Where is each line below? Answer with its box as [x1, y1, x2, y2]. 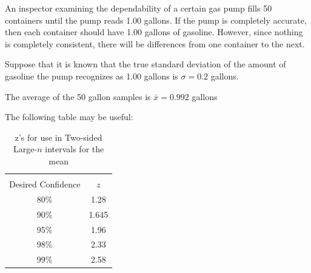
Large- [13, 143, 38, 155]
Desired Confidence [9, 178, 81, 190]
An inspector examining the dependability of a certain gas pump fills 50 [5, 2, 272, 14]
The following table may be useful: [5, 110, 133, 123]
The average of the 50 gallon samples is [5, 90, 151, 103]
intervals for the [45, 143, 104, 155]
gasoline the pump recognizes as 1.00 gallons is [5, 69, 178, 82]
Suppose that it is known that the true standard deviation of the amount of [5, 58, 286, 70]
